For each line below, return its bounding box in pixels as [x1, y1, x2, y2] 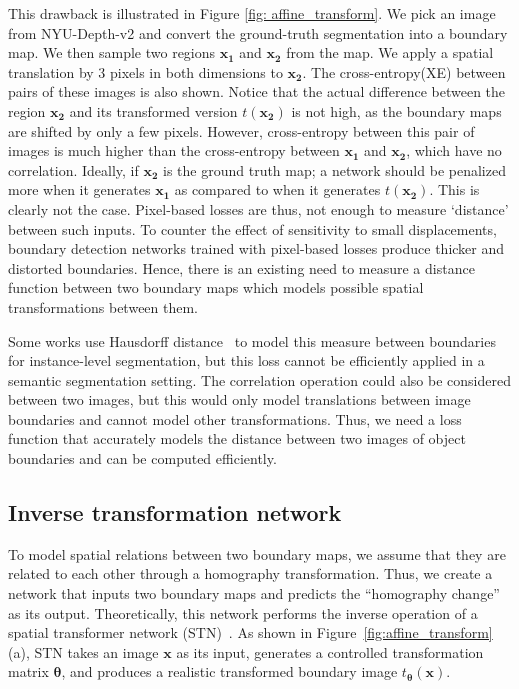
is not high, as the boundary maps [291, 100, 502, 121]
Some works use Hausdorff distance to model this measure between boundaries [8, 330, 496, 351]
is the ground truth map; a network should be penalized [163, 159, 506, 180]
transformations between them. [8, 296, 199, 317]
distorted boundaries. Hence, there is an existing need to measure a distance [8, 257, 475, 278]
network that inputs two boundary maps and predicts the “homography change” [8, 583, 500, 604]
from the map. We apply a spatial [286, 42, 494, 63]
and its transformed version [69, 100, 238, 121]
